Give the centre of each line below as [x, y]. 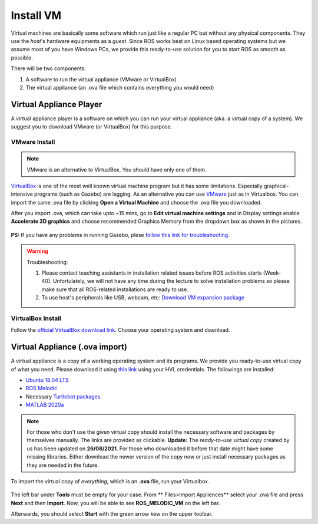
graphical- [276, 186]
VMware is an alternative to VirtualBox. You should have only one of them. [117, 169]
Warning [37, 251]
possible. [22, 57]
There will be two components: [49, 68]
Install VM [36, 15]
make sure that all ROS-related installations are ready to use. [115, 289]
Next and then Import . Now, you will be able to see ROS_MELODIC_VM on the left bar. [115, 503]
